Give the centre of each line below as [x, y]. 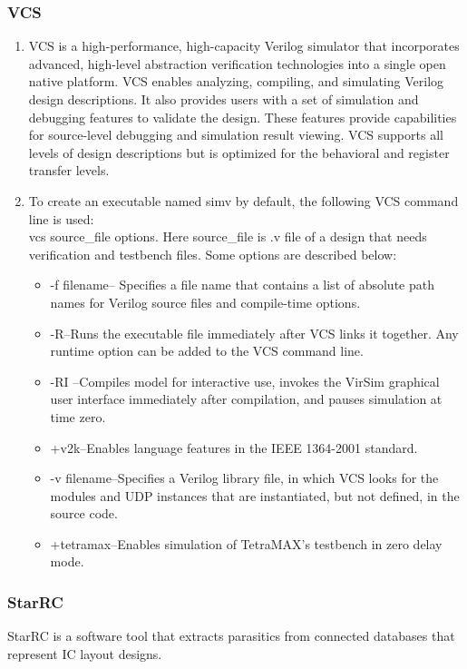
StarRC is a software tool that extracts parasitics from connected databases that [231, 636]
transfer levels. [69, 170]
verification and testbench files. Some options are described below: [213, 254]
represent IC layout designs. [85, 653]
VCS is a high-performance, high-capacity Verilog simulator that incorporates [244, 46]
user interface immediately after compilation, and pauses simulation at [246, 399]
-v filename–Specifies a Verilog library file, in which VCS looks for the [244, 478]
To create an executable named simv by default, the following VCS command [243, 200]
